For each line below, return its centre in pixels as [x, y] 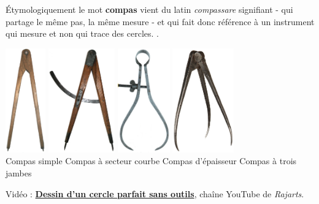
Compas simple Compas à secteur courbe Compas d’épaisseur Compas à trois [151, 161]
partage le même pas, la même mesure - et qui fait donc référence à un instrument [160, 21]
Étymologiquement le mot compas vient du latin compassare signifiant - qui [149, 9]
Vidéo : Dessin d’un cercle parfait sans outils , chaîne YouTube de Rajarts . [155, 193]
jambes [19, 173]
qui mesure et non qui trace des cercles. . [82, 33]
